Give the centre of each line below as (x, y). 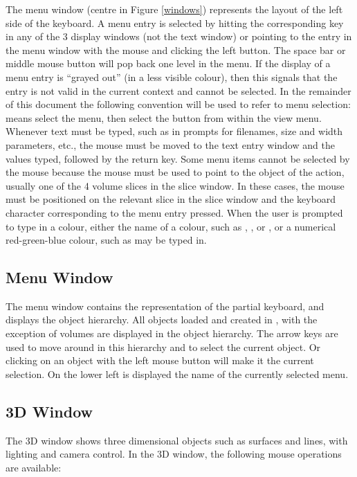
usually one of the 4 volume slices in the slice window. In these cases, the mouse (175, 185)
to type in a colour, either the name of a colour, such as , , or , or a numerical (171, 226)
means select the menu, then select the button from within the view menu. (164, 117)
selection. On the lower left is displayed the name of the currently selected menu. (177, 373)
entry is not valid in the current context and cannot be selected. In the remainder (178, 90)
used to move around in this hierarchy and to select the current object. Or (163, 346)
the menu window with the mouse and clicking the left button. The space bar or (176, 49)
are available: (34, 467)
